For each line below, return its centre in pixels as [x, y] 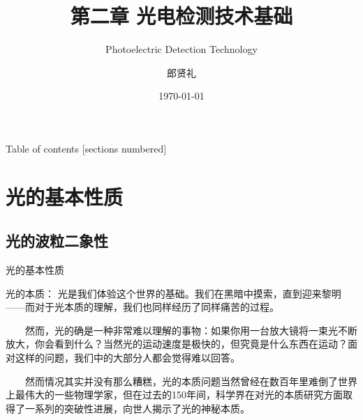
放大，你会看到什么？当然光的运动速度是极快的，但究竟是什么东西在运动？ [177, 344]
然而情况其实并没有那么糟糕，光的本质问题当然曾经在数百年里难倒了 [181, 381]
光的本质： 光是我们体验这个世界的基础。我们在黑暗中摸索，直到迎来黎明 [173, 293]
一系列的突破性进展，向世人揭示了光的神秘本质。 [137, 408]
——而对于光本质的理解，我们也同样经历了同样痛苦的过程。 [142, 307]
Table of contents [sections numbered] [86, 148]
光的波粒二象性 [57, 241]
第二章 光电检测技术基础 [181, 16]
